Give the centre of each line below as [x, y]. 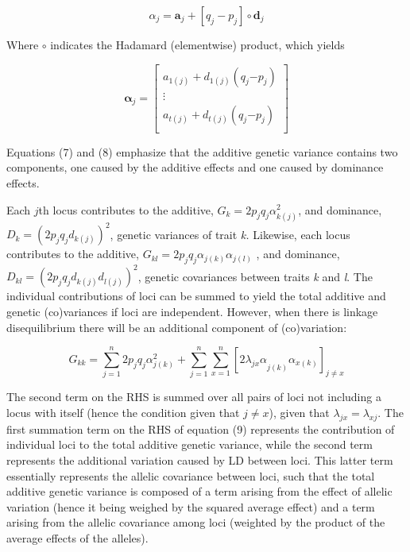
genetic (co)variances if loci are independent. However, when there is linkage [192, 312]
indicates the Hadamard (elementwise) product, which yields [197, 44]
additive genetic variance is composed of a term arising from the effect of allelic [199, 491]
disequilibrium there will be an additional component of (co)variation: [177, 327]
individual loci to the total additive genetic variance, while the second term [190, 444]
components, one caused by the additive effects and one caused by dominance [195, 167]
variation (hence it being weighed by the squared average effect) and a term [191, 506]
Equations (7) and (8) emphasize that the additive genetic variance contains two [202, 151]
